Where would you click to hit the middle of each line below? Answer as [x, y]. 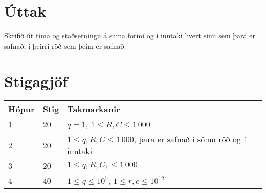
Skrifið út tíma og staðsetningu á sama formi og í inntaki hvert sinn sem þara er [130, 36]
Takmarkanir [94, 109]
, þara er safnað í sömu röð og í [190, 139]
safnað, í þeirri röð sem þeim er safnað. [65, 45]
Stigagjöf [36, 81]
